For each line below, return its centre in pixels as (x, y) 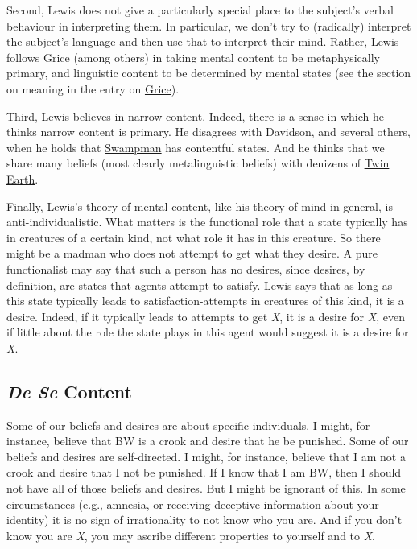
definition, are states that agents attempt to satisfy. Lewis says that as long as (200, 285)
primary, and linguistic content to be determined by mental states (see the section (209, 73)
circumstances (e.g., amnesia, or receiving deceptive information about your (193, 504)
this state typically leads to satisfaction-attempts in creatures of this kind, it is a (205, 301)
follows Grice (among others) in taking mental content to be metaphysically (193, 57)
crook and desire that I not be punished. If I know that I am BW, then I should (204, 472)
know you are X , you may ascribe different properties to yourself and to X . (191, 535)
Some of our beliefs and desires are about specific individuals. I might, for (188, 425)
